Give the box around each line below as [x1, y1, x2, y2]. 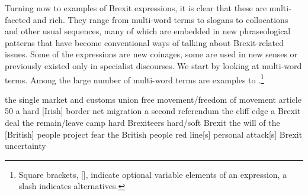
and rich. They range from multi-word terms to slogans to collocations [33, 13, 288, 25]
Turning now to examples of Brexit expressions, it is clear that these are [5, 2, 267, 14]
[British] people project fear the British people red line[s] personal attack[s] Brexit [5, 128, 303, 140]
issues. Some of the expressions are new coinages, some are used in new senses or [5, 48, 298, 60]
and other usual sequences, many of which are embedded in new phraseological [5, 25, 291, 37]
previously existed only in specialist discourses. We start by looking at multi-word [5, 59, 302, 71]
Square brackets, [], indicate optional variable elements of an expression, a [18, 168, 287, 180]
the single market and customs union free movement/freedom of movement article [5, 93, 301, 105]
